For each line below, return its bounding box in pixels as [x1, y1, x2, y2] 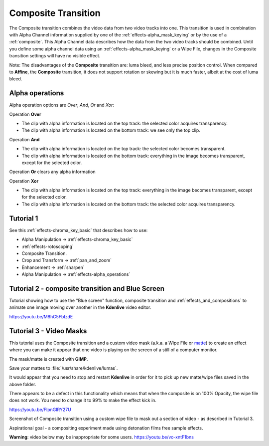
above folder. [9, 381, 36, 387]
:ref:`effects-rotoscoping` [21, 243, 74, 249]
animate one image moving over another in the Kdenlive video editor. [9, 304, 151, 310]
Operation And [9, 136, 40, 142]
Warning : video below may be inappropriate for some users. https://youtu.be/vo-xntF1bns [9, 434, 194, 440]
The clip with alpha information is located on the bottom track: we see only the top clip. [21, 127, 200, 133]
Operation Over [9, 111, 42, 117]
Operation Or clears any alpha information [9, 169, 96, 175]
